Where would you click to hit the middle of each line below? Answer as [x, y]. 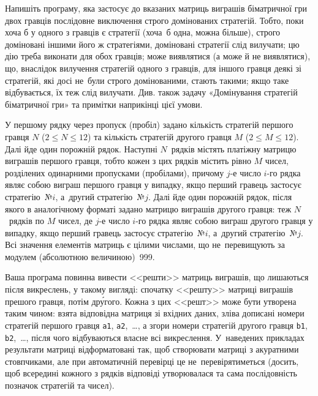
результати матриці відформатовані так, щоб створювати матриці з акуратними [152, 349]
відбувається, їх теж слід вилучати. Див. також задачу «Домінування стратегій [151, 92]
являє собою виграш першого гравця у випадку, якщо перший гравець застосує [153, 185]
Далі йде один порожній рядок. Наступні [81, 148]
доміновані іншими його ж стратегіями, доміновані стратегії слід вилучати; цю [152, 44]
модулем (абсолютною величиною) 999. [80, 256]
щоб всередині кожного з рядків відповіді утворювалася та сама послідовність [151, 373]
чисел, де [75, 221]
